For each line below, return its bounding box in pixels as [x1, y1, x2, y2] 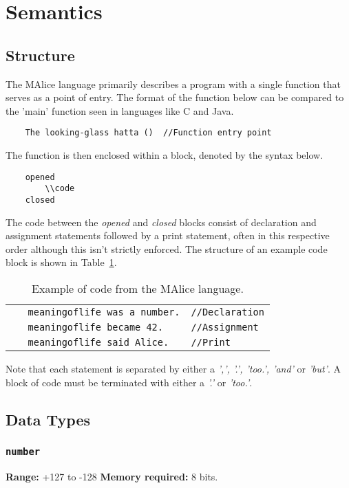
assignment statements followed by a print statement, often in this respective [6, 228, 330, 243]
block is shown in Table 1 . [6, 255, 117, 269]
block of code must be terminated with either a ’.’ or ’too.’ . [6, 375, 253, 389]
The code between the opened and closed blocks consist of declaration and [6, 214, 317, 229]
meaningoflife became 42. [28, 321, 163, 333]
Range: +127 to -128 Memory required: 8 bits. [6, 469, 218, 483]
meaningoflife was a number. [28, 306, 180, 318]
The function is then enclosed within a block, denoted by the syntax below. [6, 148, 324, 162]
